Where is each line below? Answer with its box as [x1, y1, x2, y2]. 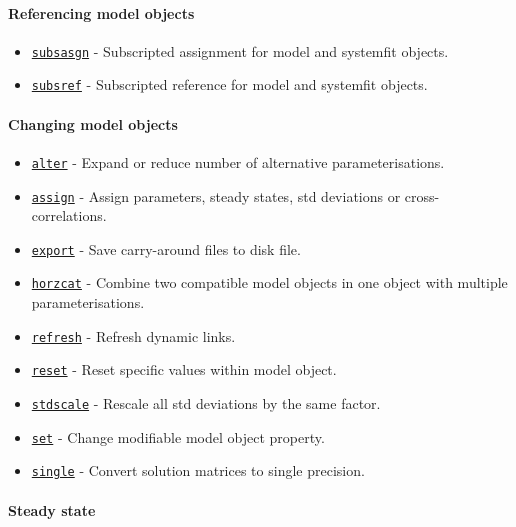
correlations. [31, 205, 107, 226]
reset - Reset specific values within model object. [31, 359, 337, 380]
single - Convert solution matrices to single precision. [31, 460, 365, 481]
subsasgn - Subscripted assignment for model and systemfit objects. [31, 40, 449, 61]
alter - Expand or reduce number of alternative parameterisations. [31, 151, 445, 172]
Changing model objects [8, 113, 178, 134]
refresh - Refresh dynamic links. [31, 325, 236, 346]
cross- [404, 185, 440, 206]
